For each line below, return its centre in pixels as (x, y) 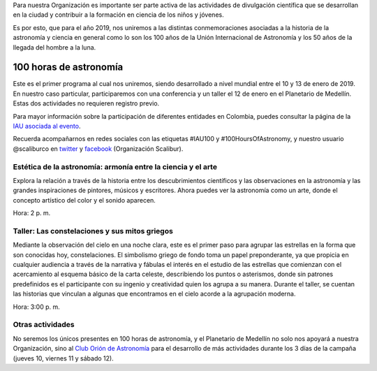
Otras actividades (44, 325)
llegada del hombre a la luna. (54, 47)
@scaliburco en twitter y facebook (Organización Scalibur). (98, 148)
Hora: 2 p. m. (32, 213)
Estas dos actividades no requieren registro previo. (86, 103)
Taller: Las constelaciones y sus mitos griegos (93, 231)
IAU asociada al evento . (47, 126)
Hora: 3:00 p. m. (37, 307)
